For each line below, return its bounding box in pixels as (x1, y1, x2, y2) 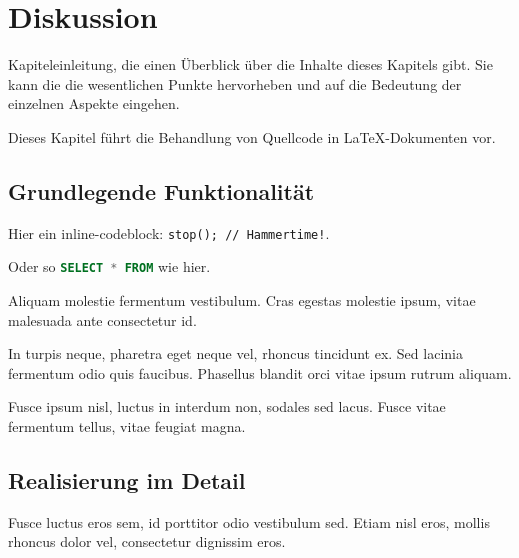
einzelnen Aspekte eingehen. (8, 93, 180, 114)
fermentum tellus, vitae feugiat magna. (8, 415, 246, 436)
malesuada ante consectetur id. (8, 309, 197, 330)
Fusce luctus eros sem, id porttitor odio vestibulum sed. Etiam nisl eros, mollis (8, 511, 490, 532)
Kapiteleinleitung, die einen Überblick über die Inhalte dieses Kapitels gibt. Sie (8, 54, 493, 75)
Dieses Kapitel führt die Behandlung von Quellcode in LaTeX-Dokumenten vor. (8, 126, 496, 147)
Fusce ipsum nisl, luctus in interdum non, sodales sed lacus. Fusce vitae (8, 396, 446, 417)
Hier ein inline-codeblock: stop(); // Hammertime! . (8, 222, 330, 243)
